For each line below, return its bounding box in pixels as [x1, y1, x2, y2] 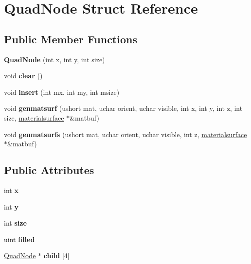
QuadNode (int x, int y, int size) [4, 54, 105, 64]
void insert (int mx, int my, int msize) [4, 87, 120, 97]
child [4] [43, 250, 70, 261]
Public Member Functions [4, 31, 137, 46]
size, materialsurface [4, 112, 64, 123]
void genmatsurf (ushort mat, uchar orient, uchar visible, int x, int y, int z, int [4, 103, 243, 113]
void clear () [4, 70, 43, 81]
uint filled [4, 234, 35, 244]
